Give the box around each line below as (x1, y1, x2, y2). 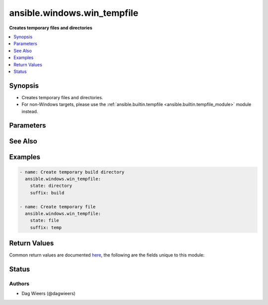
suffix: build (30, 190, 65, 195)
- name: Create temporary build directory (19, 169, 125, 175)
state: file (30, 218, 60, 223)
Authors (9, 280, 30, 287)
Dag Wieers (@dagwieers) (21, 291, 76, 297)
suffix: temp (30, 225, 62, 230)
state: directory (30, 183, 72, 188)
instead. (21, 108, 38, 114)
